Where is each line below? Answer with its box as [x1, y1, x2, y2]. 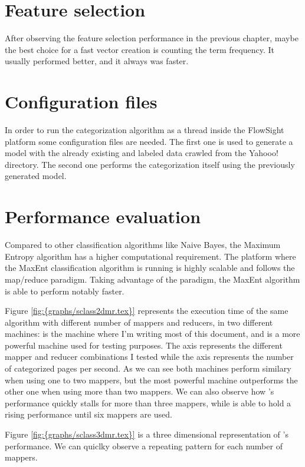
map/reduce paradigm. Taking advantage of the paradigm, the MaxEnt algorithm [5, 273, 300, 285]
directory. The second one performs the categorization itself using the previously [5, 158, 295, 170]
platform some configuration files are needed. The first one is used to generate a [5, 135, 293, 147]
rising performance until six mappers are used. [5, 408, 173, 420]
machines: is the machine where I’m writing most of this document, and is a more [5, 327, 300, 340]
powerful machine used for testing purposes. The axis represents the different [5, 339, 283, 351]
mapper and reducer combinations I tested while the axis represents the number [5, 350, 294, 363]
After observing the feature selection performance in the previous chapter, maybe [5, 32, 299, 44]
